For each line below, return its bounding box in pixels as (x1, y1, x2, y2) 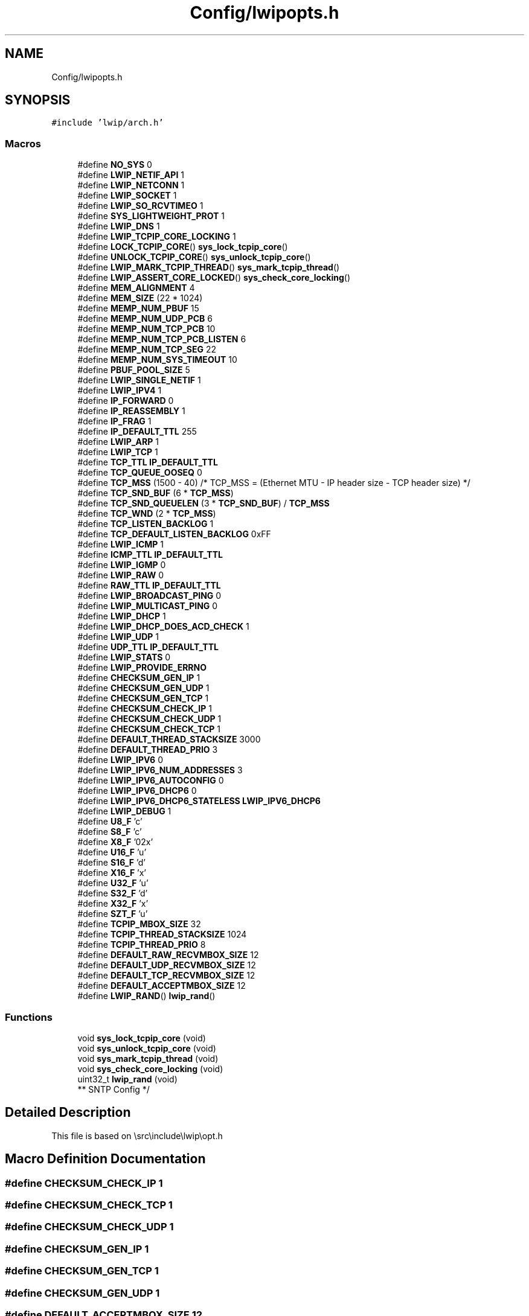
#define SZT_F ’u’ (77, 909, 148, 919)
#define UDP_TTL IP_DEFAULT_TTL (77, 642, 219, 653)
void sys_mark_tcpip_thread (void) (77, 1053, 219, 1064)
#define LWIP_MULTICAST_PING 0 (77, 601, 218, 612)
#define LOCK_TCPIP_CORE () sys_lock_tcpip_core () (77, 241, 288, 252)
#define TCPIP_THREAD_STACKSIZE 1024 (77, 929, 247, 940)
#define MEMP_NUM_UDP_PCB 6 (77, 313, 213, 324)
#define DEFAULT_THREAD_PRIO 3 (77, 744, 218, 755)
